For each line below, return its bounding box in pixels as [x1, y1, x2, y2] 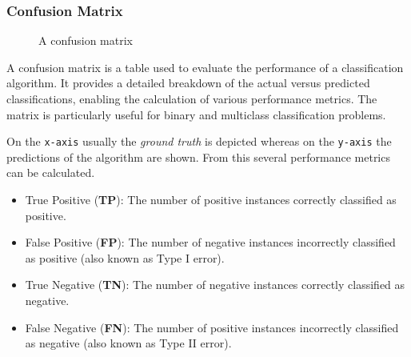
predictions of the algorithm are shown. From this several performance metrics [6, 148, 390, 165]
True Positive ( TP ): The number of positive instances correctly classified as [25, 191, 397, 208]
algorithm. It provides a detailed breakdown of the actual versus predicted [6, 74, 370, 91]
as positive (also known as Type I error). [25, 249, 225, 266]
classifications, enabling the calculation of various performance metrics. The [6, 90, 377, 106]
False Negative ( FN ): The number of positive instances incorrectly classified [25, 319, 399, 335]
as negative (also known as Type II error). [25, 335, 232, 351]
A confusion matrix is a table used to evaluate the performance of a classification [6, 58, 404, 75]
